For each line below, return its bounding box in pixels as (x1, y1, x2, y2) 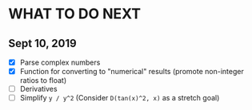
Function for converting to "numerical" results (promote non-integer (19, 67, 244, 77)
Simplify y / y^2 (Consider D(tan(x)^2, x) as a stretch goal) (19, 93, 220, 103)
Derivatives (19, 84, 58, 94)
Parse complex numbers (19, 57, 101, 67)
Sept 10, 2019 (8, 37, 78, 50)
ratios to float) (19, 76, 67, 85)
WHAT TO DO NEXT (8, 5, 142, 23)
